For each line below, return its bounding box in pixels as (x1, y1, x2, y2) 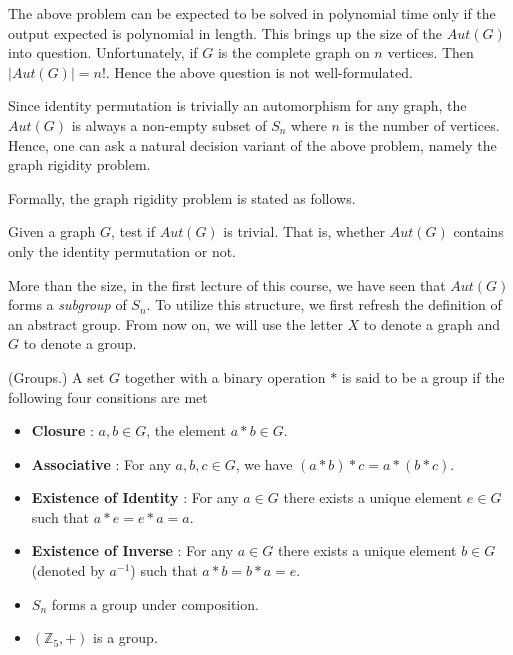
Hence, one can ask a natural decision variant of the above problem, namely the (8, 134, 497, 155)
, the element (146, 420, 226, 441)
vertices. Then (387, 42, 474, 63)
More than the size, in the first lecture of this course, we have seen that (8, 274, 446, 295)
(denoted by (31, 560, 105, 581)
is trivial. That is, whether (223, 221, 385, 242)
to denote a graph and (363, 313, 501, 334)
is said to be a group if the (341, 366, 505, 387)
